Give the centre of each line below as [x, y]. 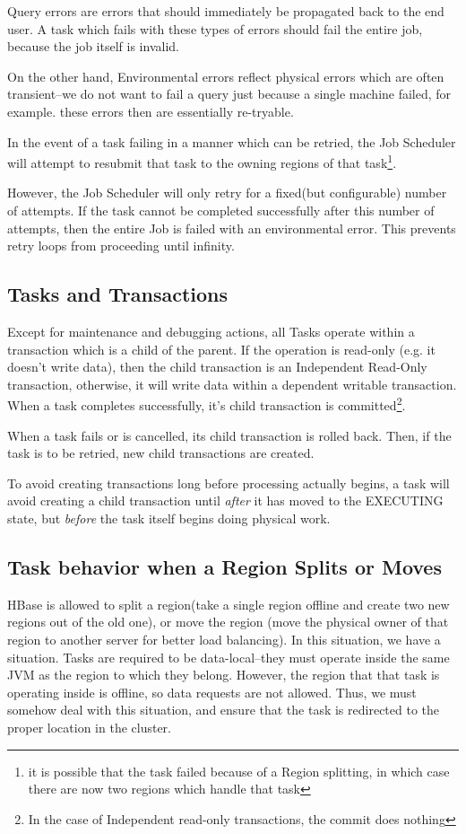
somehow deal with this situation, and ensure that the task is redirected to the [224, 710]
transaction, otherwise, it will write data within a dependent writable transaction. [232, 384]
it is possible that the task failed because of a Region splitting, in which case [239, 771]
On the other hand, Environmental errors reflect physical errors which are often [226, 76]
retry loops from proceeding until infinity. [121, 246]
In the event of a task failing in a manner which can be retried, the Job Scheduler [232, 141]
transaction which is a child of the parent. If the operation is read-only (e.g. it [221, 349]
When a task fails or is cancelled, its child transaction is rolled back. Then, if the [229, 435]
